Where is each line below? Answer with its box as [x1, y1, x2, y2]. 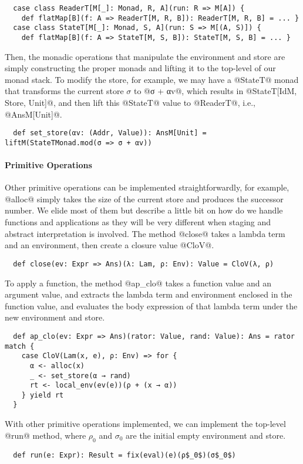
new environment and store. [5, 311, 105, 323]
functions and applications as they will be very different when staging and [5, 216, 271, 228]
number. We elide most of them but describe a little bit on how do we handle [5, 204, 283, 216]
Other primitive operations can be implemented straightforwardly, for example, [5, 181, 289, 193]
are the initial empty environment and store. [126, 429, 286, 441]
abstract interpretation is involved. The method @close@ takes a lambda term [5, 227, 285, 239]
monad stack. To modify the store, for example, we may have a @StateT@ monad [5, 73, 299, 85]
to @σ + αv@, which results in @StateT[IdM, [133, 85, 297, 97]
